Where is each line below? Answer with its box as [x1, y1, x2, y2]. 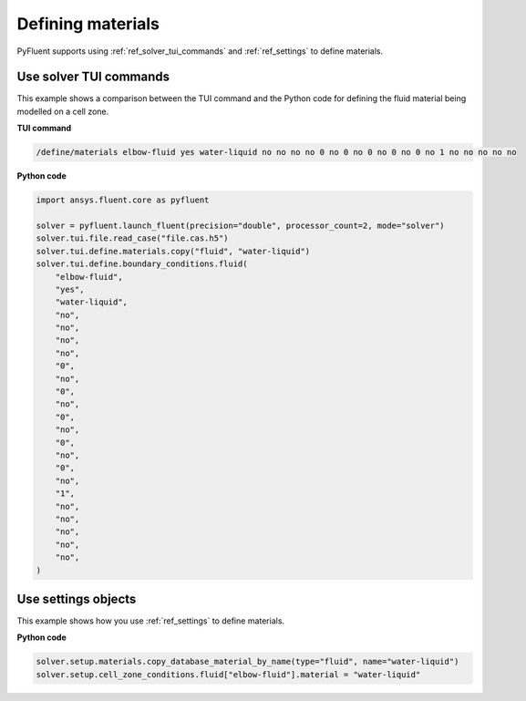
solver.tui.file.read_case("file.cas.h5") [36, 233, 229, 243]
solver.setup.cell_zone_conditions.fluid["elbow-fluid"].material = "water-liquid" [36, 669, 421, 679]
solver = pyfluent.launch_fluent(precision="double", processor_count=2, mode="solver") [36, 220, 446, 231]
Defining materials [16, 14, 160, 34]
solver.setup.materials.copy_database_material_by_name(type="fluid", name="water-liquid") [36, 656, 459, 667]
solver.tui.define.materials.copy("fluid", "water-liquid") [36, 246, 311, 256]
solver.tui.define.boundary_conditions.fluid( [36, 259, 248, 269]
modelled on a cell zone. [16, 106, 109, 117]
